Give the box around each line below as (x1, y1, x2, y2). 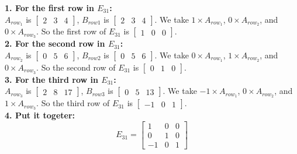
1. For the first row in (5, 2, 94, 13)
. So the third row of (36, 97, 110, 109)
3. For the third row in (5, 73, 98, 85)
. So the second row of (36, 61, 116, 73)
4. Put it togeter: (5, 108, 75, 121)
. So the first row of (36, 25, 106, 37)
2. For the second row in (5, 37, 105, 50)
